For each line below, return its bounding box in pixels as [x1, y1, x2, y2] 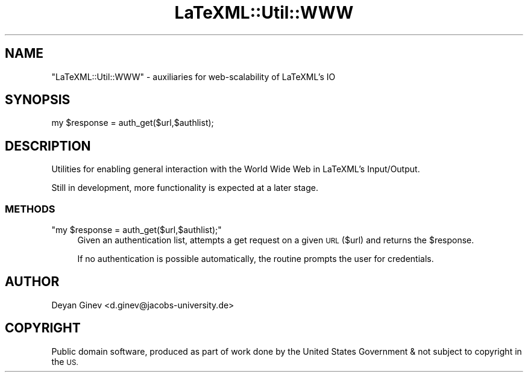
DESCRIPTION [5, 138, 91, 154]
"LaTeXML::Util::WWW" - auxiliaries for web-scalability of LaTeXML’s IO [51, 71, 336, 82]
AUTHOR [5, 274, 60, 290]
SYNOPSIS [5, 92, 71, 108]
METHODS [5, 202, 55, 215]
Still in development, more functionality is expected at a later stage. [51, 182, 318, 193]
